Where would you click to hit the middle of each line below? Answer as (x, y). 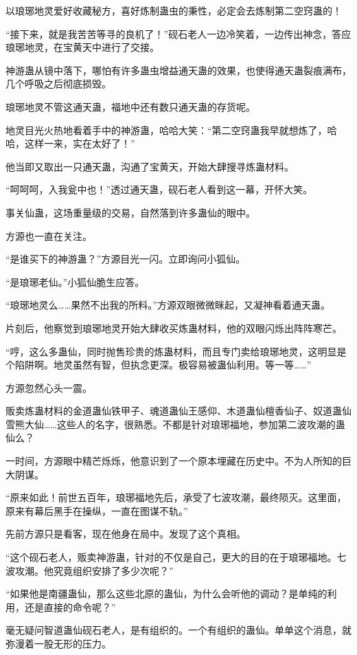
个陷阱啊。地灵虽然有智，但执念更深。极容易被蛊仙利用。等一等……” (159, 365)
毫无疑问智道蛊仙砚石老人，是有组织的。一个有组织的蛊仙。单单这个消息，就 (178, 630)
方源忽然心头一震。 (49, 387)
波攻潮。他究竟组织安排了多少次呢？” (90, 570)
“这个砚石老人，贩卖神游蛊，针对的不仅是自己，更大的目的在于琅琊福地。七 (176, 557)
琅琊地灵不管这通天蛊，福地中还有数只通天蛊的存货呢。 (130, 106)
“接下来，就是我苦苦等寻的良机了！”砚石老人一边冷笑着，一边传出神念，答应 (178, 33)
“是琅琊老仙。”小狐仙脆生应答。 (75, 281)
